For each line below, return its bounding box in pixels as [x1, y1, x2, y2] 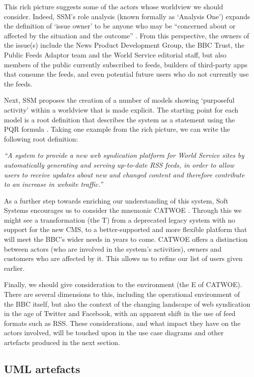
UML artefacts [4, 361, 81, 376]
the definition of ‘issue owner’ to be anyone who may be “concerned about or [4, 21, 236, 31]
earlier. [4, 262, 25, 273]
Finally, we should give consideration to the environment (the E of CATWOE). [4, 279, 242, 290]
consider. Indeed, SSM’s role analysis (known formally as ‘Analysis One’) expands [4, 11, 250, 21]
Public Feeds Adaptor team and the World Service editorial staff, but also [4, 49, 226, 59]
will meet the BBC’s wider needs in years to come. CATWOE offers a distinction [4, 234, 248, 244]
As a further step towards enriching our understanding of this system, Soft [4, 195, 228, 205]
